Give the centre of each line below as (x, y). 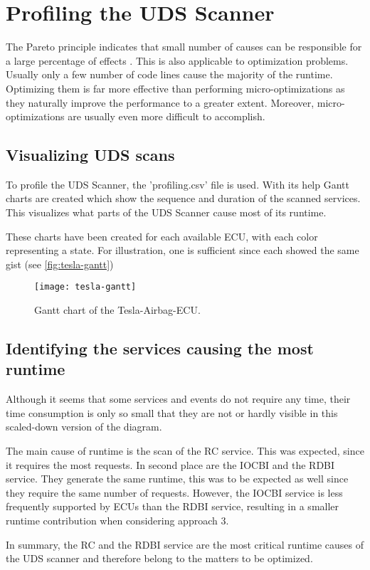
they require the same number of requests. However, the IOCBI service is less (174, 492)
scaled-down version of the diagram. (84, 427)
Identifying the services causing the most (160, 348)
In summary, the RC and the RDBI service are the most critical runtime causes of (185, 544)
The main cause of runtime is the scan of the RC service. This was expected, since (185, 451)
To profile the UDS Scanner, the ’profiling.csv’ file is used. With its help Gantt (178, 184)
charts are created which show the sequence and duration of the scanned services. (183, 198)
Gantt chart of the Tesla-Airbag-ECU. (117, 310)
